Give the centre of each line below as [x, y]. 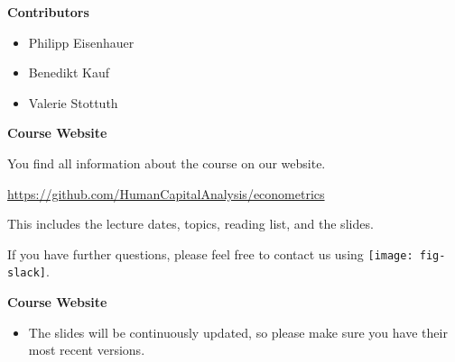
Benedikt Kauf [69, 72]
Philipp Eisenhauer [81, 42]
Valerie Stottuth [73, 102]
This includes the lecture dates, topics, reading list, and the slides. [190, 224]
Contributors [48, 12]
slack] [27, 273]
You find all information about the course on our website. [167, 163]
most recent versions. [87, 350]
